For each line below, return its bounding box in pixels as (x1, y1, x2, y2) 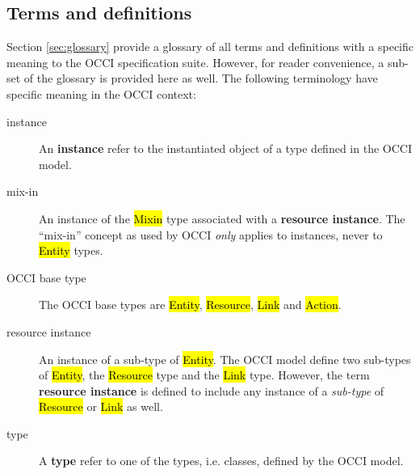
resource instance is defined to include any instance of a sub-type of (39, 382, 384, 399)
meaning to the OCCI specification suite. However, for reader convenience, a (6, 53, 384, 70)
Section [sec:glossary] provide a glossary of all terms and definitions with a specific (6, 38, 414, 55)
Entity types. (39, 242, 103, 259)
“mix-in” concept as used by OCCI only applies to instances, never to (39, 226, 383, 243)
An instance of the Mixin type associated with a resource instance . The (39, 209, 405, 226)
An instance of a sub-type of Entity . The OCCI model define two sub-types (39, 350, 411, 367)
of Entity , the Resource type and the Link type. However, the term (39, 366, 370, 383)
